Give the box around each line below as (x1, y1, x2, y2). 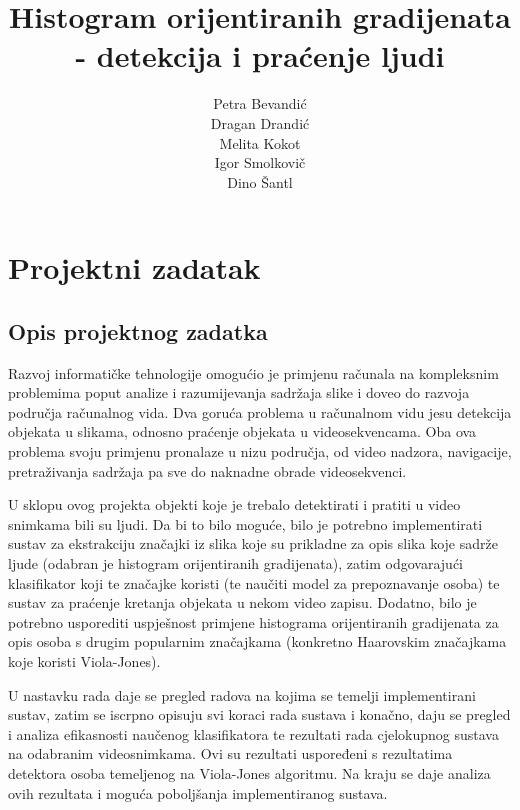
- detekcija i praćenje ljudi (75, 35, 445, 76)
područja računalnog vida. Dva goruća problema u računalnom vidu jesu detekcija (8, 401, 512, 422)
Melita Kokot (219, 132, 301, 153)
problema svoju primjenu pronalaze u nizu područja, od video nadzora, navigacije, (8, 441, 512, 462)
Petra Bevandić (213, 93, 307, 114)
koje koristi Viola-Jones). (8, 650, 161, 671)
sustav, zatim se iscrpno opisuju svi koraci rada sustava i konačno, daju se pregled (8, 704, 511, 725)
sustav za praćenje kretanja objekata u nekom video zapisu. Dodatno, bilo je (8, 592, 477, 613)
